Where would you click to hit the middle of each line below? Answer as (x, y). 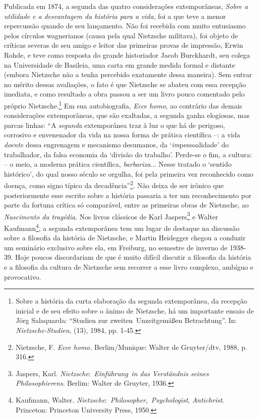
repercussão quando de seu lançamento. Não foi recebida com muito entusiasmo (125, 26)
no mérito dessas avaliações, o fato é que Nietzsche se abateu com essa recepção (125, 84)
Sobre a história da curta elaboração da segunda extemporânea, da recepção (131, 301)
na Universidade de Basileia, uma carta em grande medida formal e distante (120, 64)
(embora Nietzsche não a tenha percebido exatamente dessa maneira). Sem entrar (128, 74)
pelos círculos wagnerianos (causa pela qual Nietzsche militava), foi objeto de (121, 35)
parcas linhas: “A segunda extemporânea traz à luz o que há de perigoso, (115, 125)
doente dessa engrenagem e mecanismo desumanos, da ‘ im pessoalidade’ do (117, 144)
